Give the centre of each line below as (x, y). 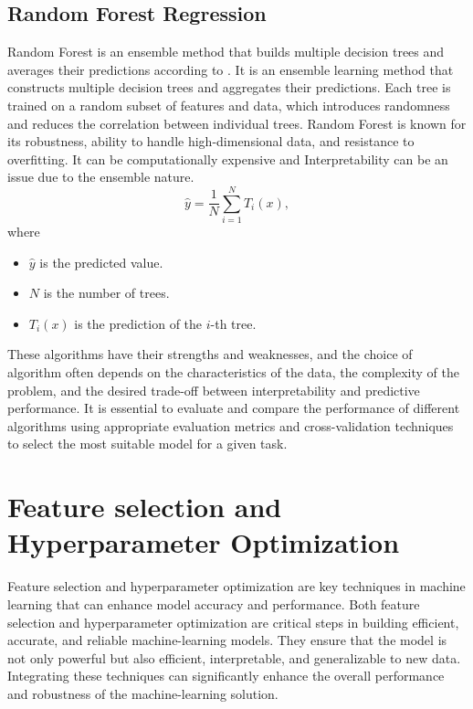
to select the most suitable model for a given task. (147, 444)
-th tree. (233, 323)
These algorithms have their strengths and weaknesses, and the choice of (210, 354)
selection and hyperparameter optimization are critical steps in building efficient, (233, 622)
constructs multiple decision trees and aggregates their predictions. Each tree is (229, 87)
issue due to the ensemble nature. (101, 177)
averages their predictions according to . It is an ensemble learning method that (231, 69)
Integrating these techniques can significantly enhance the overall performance (226, 676)
